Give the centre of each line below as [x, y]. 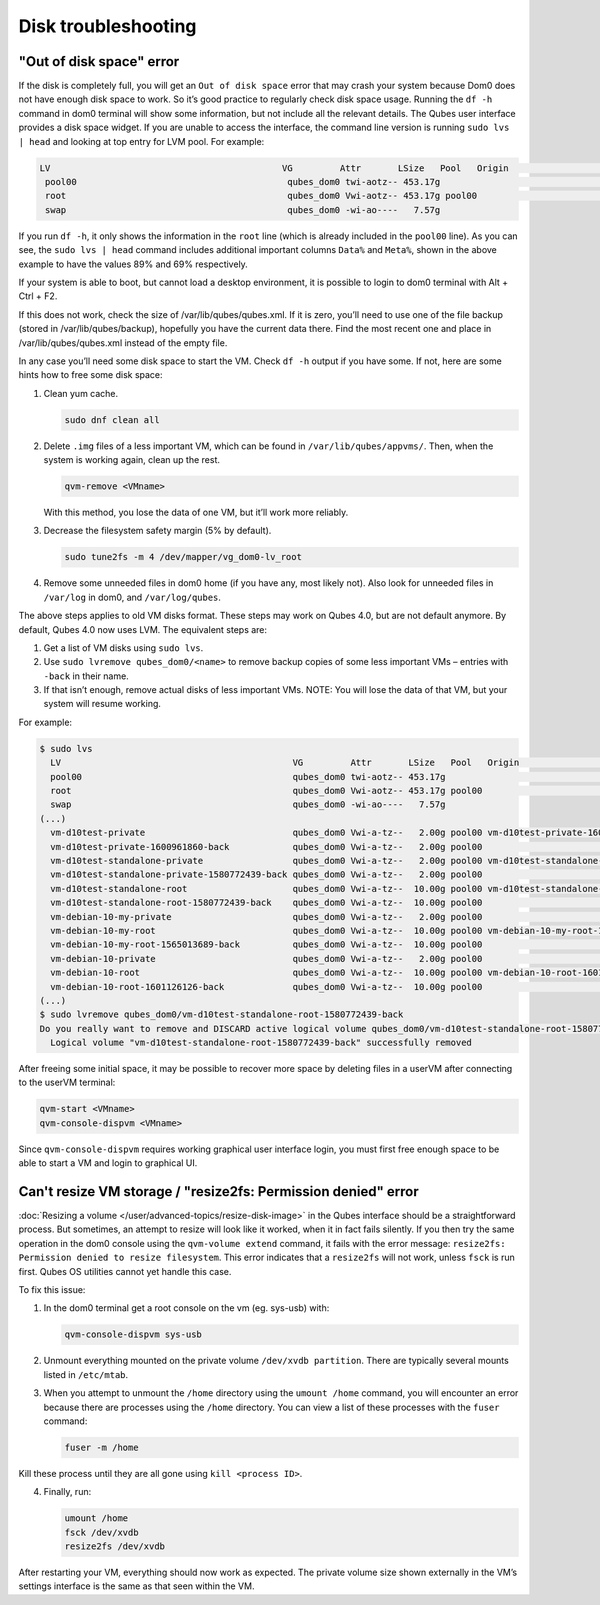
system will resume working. [102, 704]
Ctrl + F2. [38, 296]
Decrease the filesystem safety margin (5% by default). [157, 531]
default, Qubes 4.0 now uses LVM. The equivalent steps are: [143, 629]
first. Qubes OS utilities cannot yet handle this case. [125, 1271]
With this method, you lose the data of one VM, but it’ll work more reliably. [196, 512]
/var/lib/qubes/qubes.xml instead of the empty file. [123, 342]
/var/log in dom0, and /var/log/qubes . [132, 597]
